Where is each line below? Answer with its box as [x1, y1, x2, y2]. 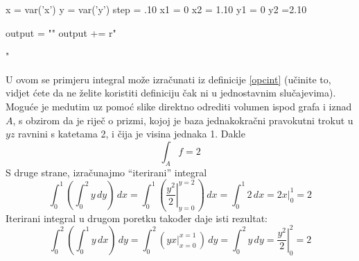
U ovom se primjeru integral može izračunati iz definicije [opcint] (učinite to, [6, 71, 331, 86]
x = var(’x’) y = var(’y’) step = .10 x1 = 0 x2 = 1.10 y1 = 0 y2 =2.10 [6, 2, 307, 16]
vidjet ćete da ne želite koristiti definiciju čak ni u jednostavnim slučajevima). [6, 85, 336, 100]
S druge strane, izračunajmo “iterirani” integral [6, 165, 207, 179]
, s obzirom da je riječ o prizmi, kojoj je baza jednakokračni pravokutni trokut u [12, 112, 353, 127]
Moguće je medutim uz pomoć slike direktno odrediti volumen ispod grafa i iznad [6, 99, 352, 113]
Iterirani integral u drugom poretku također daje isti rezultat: [6, 210, 268, 225]
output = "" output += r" [6, 25, 116, 40]
